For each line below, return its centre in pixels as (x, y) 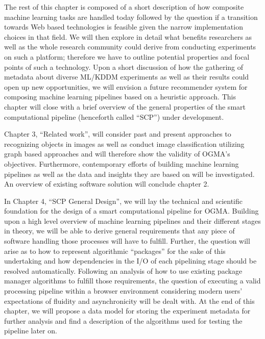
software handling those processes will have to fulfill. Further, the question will (127, 241)
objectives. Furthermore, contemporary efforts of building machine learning (122, 163)
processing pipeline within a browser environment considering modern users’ (123, 291)
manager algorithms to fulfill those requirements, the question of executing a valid (132, 281)
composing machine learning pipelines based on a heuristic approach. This (120, 97)
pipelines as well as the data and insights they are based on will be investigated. (129, 174)
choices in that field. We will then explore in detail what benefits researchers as (128, 36)
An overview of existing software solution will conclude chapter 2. (107, 184)
